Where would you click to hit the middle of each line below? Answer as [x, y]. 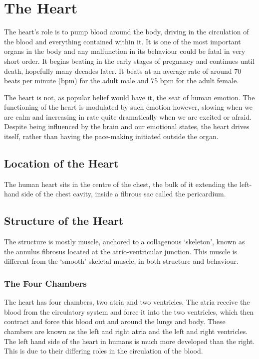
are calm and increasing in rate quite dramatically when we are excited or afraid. [128, 116]
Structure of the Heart [64, 221]
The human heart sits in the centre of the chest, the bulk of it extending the [121, 184]
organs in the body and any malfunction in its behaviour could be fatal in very [125, 51]
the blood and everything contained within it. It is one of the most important [123, 41]
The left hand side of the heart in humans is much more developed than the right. [129, 341]
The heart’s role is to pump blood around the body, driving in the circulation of [127, 32]
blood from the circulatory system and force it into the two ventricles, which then [129, 311]
